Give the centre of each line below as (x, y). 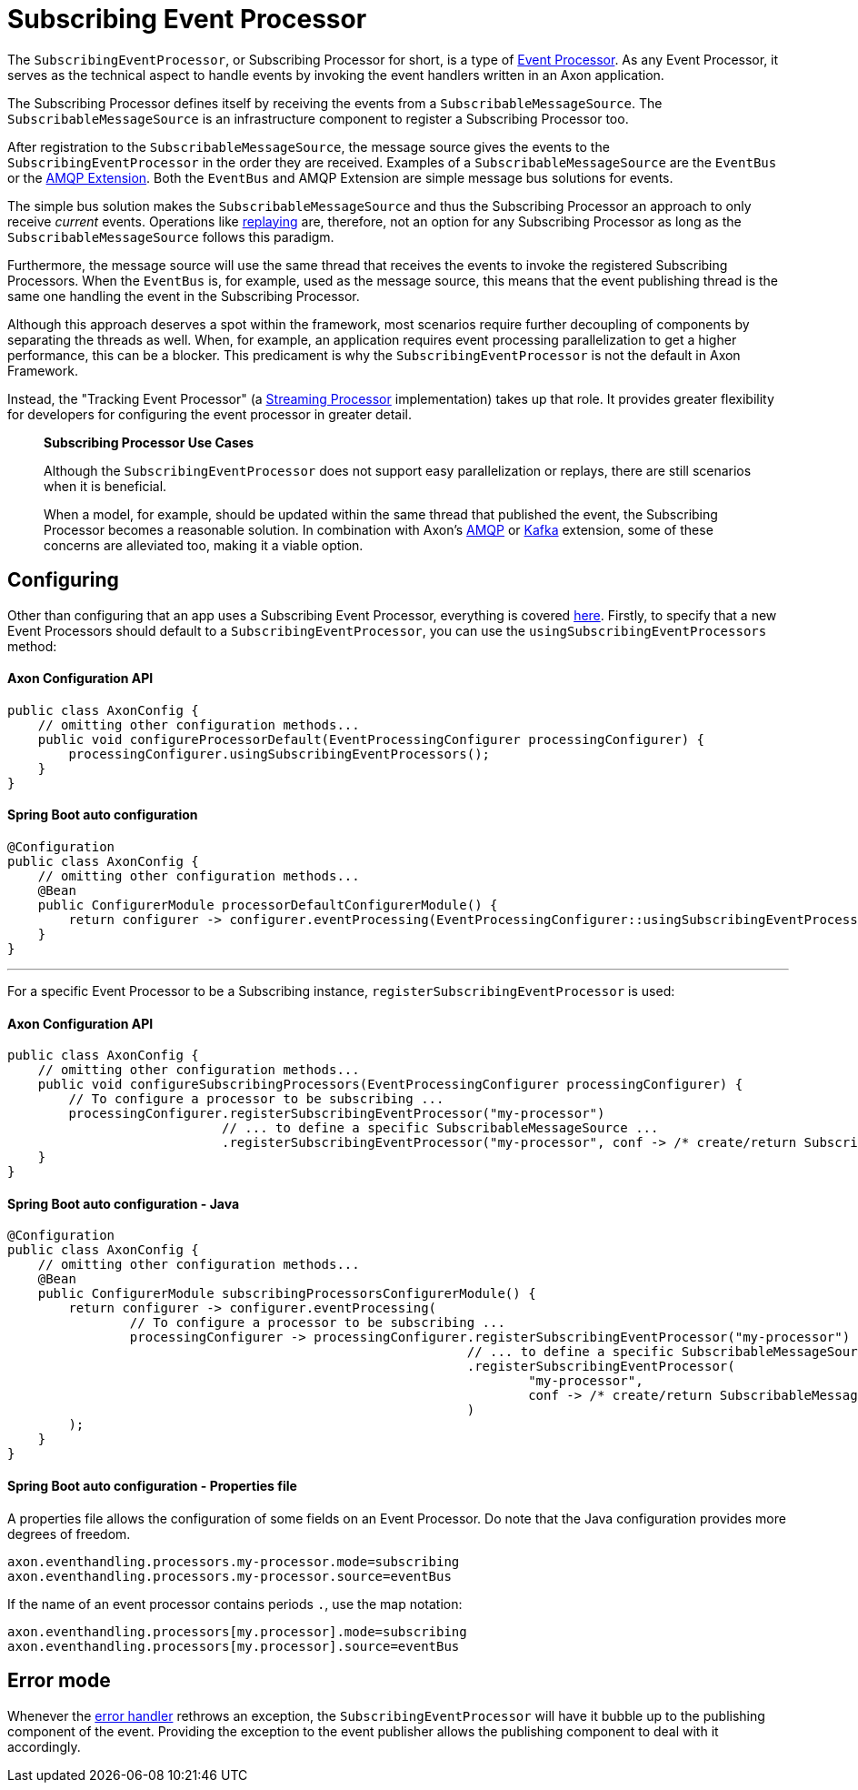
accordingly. (44, 1746)
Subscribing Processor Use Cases (149, 442)
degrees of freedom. (69, 1534)
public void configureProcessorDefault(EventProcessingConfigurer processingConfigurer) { (371, 739)
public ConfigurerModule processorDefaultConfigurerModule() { (268, 905)
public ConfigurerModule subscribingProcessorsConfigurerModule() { (287, 1294)
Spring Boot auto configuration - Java (124, 1203)
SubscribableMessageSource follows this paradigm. (171, 236)
